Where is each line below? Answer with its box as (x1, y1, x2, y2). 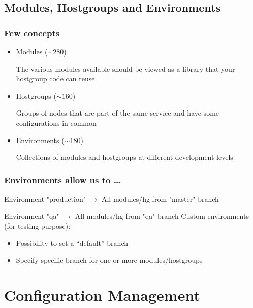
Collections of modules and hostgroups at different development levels (16, 152, 233, 162)
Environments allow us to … (4, 173, 121, 186)
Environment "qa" (4, 210, 59, 221)
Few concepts (4, 26, 60, 39)
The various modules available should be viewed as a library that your (16, 63, 235, 74)
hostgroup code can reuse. (16, 73, 97, 84)
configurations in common (16, 117, 97, 128)
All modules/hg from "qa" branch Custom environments (75, 210, 249, 221)
